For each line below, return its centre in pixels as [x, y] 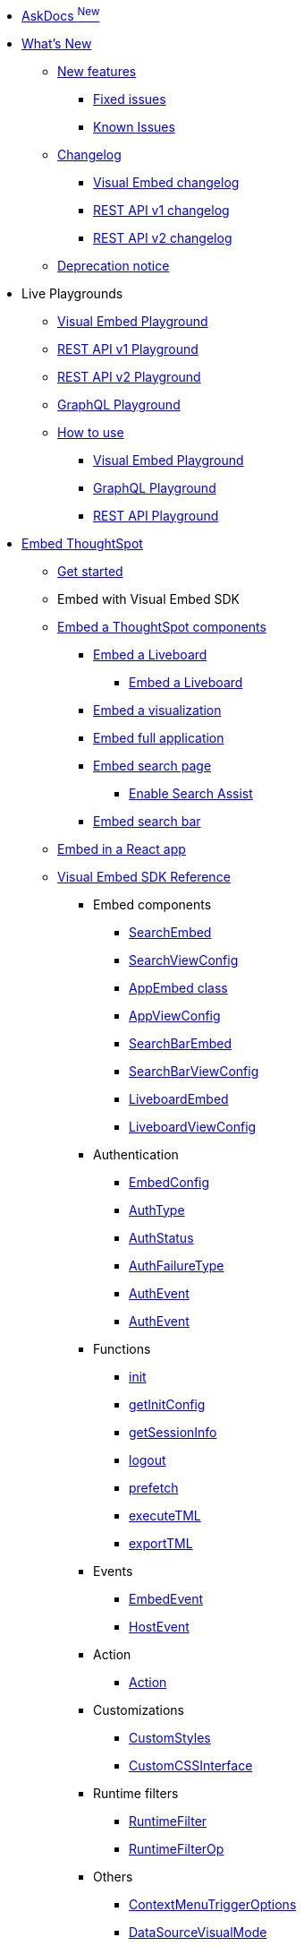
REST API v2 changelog [163, 237]
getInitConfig [167, 1404]
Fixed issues [130, 99]
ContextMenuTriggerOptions [213, 1904]
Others [113, 1876]
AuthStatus [161, 1237]
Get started [90, 571]
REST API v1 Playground [128, 349]
